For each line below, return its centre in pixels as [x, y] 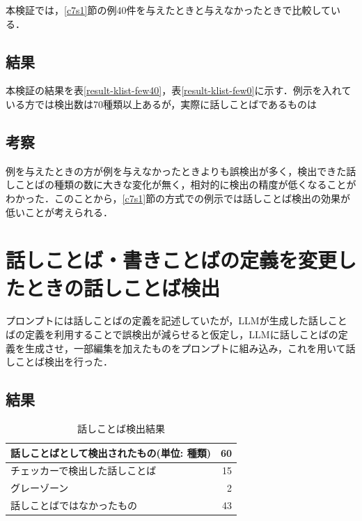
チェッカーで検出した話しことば [84, 470]
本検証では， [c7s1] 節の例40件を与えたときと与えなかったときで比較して [168, 10]
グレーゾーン [40, 488]
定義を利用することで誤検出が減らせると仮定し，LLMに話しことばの [181, 334]
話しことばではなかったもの [74, 505]
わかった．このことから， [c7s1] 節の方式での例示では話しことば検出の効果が [178, 198]
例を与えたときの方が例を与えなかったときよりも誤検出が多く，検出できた [176, 171]
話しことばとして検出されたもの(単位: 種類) [111, 452]
